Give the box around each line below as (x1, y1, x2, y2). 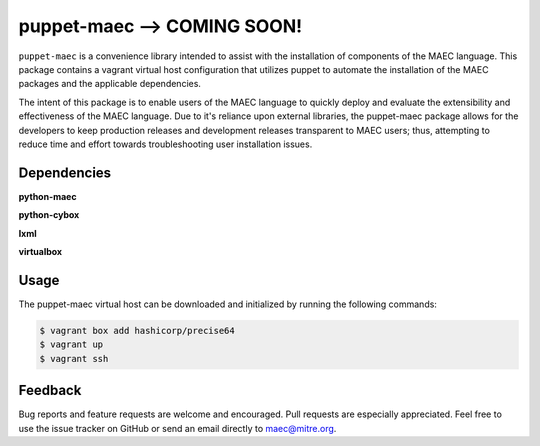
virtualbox (18, 245, 63, 257)
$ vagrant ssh (39, 353, 109, 364)
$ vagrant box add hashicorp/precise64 (39, 325, 235, 336)
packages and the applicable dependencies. (18, 78, 202, 90)
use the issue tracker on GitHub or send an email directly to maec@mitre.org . (18, 422, 337, 434)
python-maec (18, 190, 77, 202)
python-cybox (18, 209, 80, 221)
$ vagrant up (39, 339, 104, 350)
